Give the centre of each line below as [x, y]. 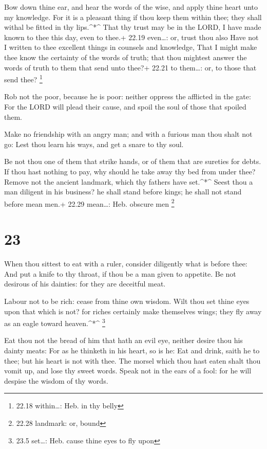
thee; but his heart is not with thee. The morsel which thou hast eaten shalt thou [132, 360]
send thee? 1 [23, 78]
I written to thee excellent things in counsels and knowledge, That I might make [131, 47]
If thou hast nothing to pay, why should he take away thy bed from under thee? [130, 171]
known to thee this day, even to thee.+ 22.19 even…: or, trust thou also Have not [131, 37]
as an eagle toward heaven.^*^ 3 [55, 322]
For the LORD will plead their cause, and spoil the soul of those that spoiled [125, 106]
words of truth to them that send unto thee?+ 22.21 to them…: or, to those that [130, 67]
